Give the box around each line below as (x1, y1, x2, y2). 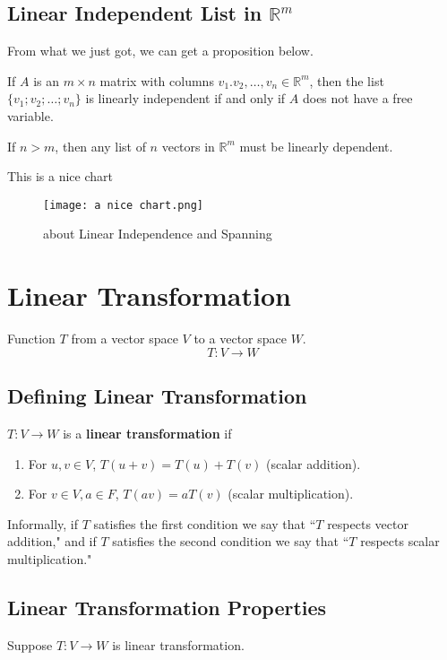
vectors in (161, 136, 215, 155)
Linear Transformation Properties (7, 593, 327, 621)
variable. (7, 106, 54, 125)
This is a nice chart (7, 167, 114, 186)
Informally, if (7, 514, 79, 533)
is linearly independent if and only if (85, 89, 286, 108)
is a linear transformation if (63, 423, 232, 442)
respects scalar (360, 532, 440, 551)
